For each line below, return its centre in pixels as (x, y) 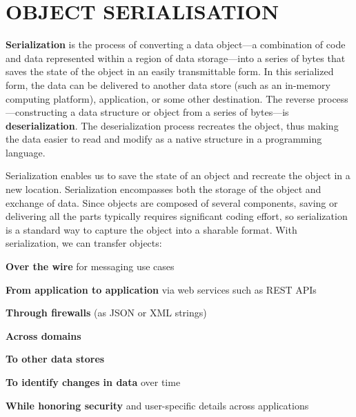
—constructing (37, 112)
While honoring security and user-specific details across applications (157, 405)
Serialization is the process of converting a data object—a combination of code (176, 44)
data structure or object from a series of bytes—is (184, 112)
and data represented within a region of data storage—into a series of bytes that (176, 58)
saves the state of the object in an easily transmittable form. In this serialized (170, 71)
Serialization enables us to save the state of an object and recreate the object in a (178, 175)
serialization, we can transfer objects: (84, 243)
